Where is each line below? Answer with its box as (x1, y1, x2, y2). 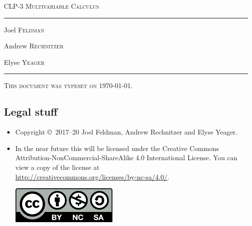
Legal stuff (4, 104, 58, 119)
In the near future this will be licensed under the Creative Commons (15, 143, 219, 153)
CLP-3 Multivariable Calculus (4, 1, 99, 11)
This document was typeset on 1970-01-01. (4, 80, 133, 90)
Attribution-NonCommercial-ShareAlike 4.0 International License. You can (15, 152, 237, 163)
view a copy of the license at (15, 162, 100, 172)
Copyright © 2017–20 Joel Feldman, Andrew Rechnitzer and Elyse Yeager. (15, 127, 237, 137)
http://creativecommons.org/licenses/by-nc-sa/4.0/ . (15, 171, 170, 181)
